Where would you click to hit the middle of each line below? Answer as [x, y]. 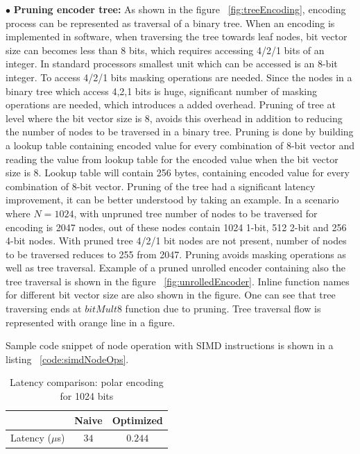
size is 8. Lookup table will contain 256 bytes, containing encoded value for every [178, 173]
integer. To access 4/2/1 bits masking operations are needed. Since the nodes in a [179, 77]
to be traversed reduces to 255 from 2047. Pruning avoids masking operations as [176, 254]
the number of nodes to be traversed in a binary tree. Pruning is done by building [180, 132]
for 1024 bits [87, 396]
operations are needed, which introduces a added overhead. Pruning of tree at [171, 104]
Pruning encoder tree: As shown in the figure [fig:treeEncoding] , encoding [180, 9]
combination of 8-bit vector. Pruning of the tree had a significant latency [161, 186]
